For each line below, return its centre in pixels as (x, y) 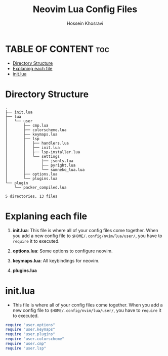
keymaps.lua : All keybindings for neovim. (56, 260)
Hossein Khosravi (85, 23)
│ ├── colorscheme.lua (36, 130)
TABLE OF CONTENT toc (57, 49)
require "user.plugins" (30, 334)
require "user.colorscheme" (35, 339)
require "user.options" (30, 325)
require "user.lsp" (26, 348)
